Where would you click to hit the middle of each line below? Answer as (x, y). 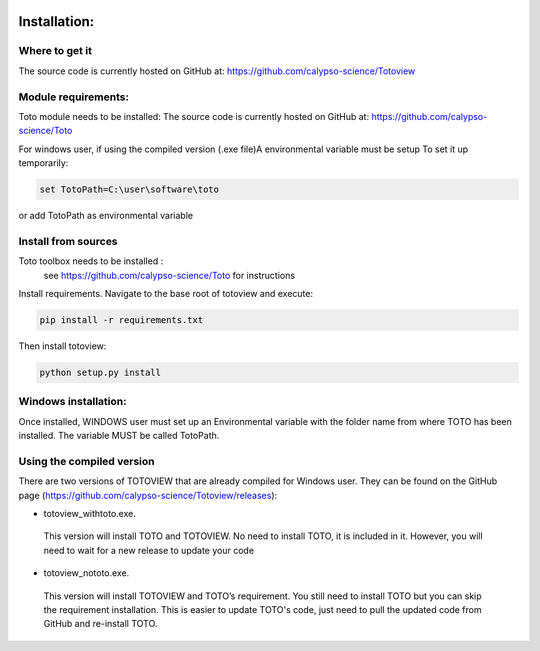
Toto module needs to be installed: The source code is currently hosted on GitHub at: (194, 116)
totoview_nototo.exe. (86, 573)
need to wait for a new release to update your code (149, 550)
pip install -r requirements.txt (121, 319)
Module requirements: (74, 97)
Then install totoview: (62, 346)
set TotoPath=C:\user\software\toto (129, 189)
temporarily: (43, 163)
